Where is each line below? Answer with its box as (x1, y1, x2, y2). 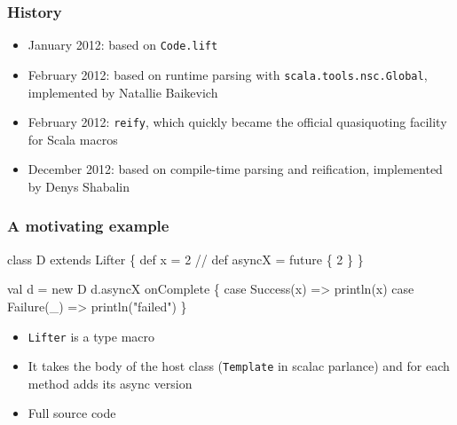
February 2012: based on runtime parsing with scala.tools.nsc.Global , (28, 65, 428, 83)
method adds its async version (28, 374, 193, 392)
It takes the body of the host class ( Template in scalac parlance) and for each (28, 357, 450, 375)
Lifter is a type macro (28, 327, 155, 345)
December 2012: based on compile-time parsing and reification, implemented (28, 160, 443, 178)
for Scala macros (28, 130, 118, 148)
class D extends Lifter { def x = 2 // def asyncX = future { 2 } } (7, 249, 364, 268)
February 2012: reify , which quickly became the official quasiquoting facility (28, 113, 447, 131)
